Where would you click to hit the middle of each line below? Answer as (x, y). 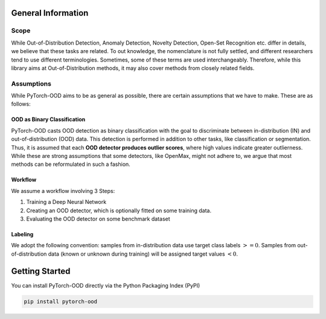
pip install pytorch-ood (61, 301)
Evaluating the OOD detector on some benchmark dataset (98, 219)
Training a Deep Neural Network (66, 202)
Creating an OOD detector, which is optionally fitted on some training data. (119, 210)
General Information (50, 13)
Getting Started (41, 271)
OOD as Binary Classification (48, 119)
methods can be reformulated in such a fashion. (71, 164)
